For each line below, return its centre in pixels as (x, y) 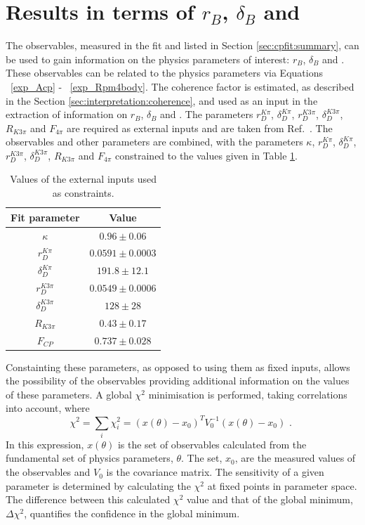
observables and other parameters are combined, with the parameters (154, 142)
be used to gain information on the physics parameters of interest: (148, 59)
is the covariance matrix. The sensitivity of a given (215, 472)
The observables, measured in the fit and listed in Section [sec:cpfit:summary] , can (182, 45)
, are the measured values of (295, 458)
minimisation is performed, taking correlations (248, 394)
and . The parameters (207, 114)
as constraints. (83, 193)
